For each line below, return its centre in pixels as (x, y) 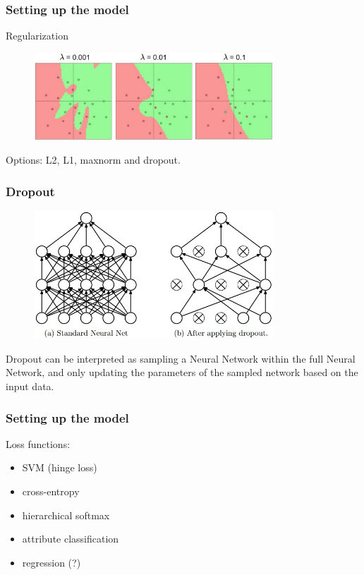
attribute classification (71, 539)
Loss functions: (38, 443)
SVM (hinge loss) (60, 467)
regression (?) (51, 562)
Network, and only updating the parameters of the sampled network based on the (182, 372)
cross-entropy (51, 491)
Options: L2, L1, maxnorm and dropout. (93, 160)
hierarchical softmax (66, 515)
